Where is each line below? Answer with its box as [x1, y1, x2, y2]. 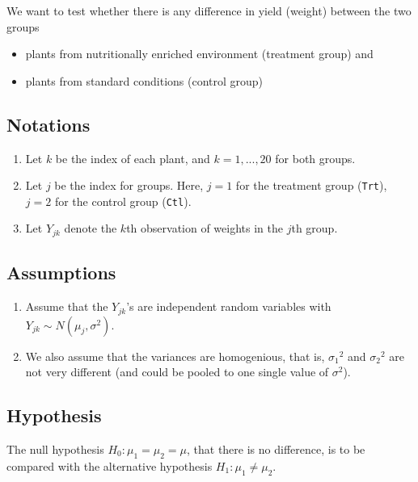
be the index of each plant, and [55, 149, 210, 166]
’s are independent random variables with [126, 298, 331, 315]
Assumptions [6, 260, 116, 285]
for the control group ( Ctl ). [54, 192, 192, 209]
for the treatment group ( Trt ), [235, 177, 387, 194]
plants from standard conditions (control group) [25, 72, 264, 89]
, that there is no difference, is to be [187, 440, 365, 457]
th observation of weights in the [126, 220, 283, 237]
